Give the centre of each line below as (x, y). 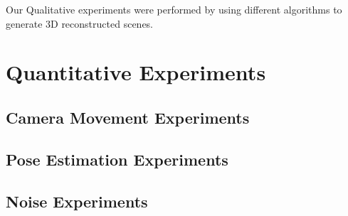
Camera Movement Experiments (128, 117)
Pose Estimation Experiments (117, 159)
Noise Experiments (77, 201)
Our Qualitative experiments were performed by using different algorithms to (174, 9)
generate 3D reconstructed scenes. (80, 23)
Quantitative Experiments (136, 72)
